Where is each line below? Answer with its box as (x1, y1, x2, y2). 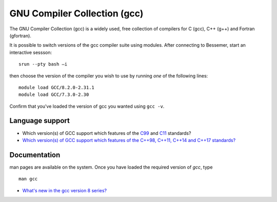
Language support (9, 116, 70, 125)
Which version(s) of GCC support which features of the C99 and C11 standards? (22, 130, 191, 136)
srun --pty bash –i (18, 62, 68, 67)
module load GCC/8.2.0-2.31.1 (18, 85, 95, 90)
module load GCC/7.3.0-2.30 (18, 92, 89, 97)
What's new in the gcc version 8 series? (22, 187, 107, 193)
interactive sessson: (9, 49, 52, 55)
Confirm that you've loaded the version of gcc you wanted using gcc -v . (9, 103, 165, 109)
